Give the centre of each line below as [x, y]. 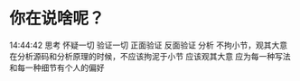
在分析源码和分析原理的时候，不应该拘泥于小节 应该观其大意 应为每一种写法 [150, 56]
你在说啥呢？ [57, 18]
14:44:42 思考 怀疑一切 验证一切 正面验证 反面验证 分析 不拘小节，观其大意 [149, 45]
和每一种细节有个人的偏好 [57, 67]
